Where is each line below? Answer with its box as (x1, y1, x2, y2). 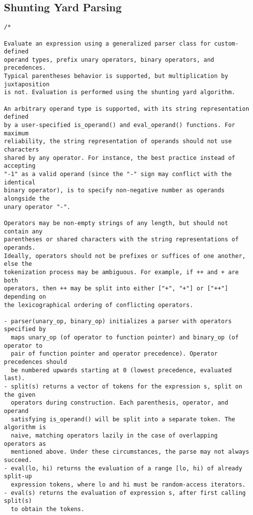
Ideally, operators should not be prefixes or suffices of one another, (4, 252, 246, 259)
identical (4, 179, 36, 186)
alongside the (4, 195, 50, 202)
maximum (4, 129, 29, 137)
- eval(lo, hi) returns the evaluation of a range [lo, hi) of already (4, 464, 242, 472)
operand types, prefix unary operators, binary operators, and (4, 56, 214, 63)
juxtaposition (4, 80, 50, 88)
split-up (4, 473, 32, 480)
